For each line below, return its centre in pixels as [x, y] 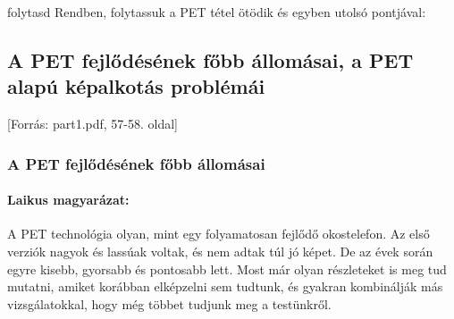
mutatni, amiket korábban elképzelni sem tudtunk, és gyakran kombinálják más [225, 286]
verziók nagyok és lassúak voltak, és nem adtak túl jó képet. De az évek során [220, 252]
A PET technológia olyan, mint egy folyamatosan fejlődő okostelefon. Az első [219, 234]
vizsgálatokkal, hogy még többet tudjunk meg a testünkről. [169, 303]
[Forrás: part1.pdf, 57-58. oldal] [93, 124]
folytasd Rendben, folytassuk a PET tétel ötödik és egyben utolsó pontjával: [217, 12]
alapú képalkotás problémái [136, 86]
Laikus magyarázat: [68, 200]
